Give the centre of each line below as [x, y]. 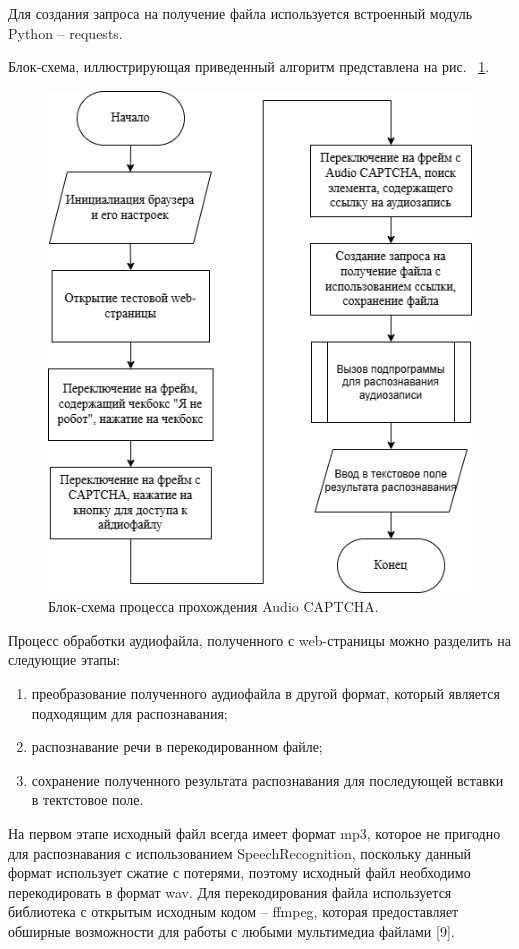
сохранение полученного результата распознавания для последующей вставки [267, 779]
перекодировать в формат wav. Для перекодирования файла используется [230, 891]
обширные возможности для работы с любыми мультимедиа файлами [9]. [231, 930]
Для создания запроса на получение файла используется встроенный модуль [240, 13]
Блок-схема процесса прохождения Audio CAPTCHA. [213, 606]
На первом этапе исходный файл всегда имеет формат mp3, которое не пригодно [254, 832]
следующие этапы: [64, 659]
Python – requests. [65, 32]
